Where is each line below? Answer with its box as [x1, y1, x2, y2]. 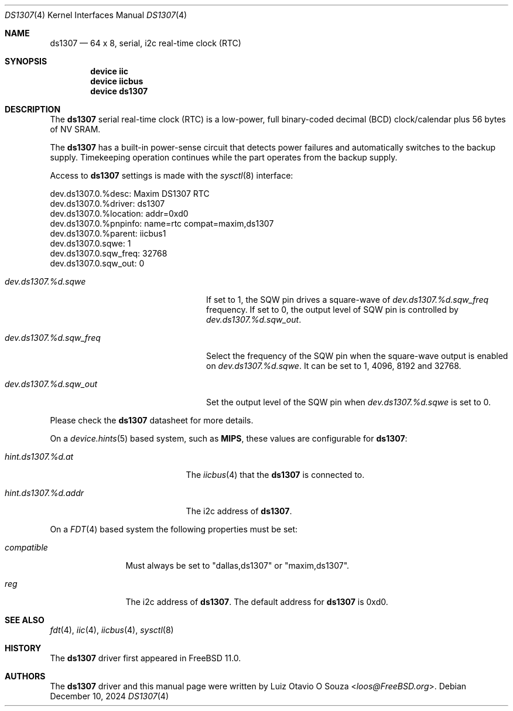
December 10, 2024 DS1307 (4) [50, 691, 169, 701]
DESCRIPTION [5, 104, 61, 114]
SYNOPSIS [5, 56, 47, 66]
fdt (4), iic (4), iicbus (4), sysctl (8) [50, 625, 174, 635]
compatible [5, 542, 48, 552]
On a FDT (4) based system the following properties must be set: [50, 524, 298, 534]
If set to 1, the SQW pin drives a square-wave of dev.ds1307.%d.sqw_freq [206, 295, 489, 305]
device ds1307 [90, 86, 148, 96]
